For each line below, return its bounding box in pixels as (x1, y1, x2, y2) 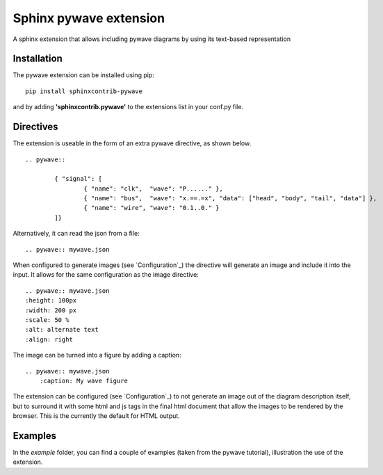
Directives (13, 121, 58, 133)
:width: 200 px (25, 306, 77, 314)
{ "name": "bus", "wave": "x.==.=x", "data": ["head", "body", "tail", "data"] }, (83, 195, 377, 202)
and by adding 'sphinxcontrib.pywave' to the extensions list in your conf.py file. (13, 103, 243, 111)
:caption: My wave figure (39, 376, 129, 385)
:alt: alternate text (25, 325, 99, 334)
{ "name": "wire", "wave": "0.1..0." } (83, 204, 220, 212)
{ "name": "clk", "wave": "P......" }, (83, 184, 224, 193)
